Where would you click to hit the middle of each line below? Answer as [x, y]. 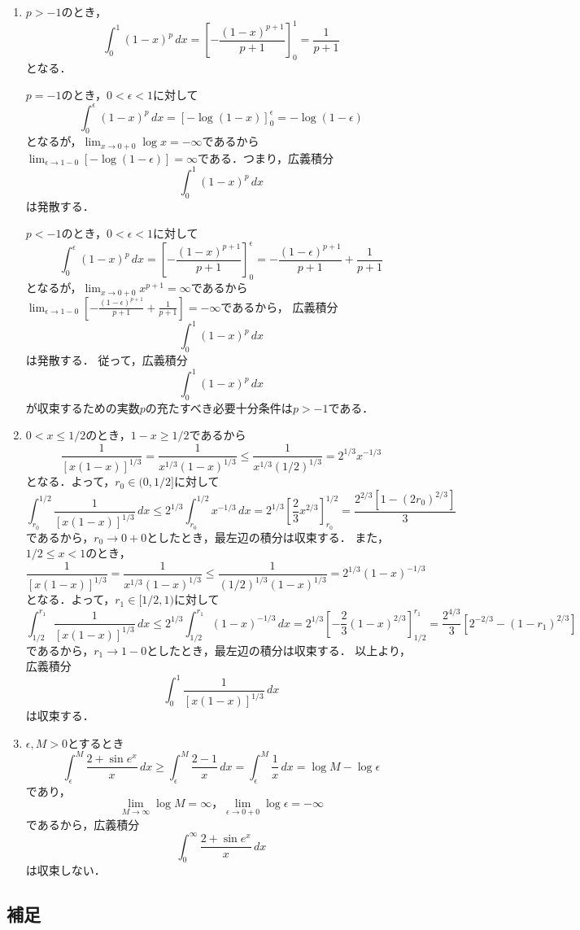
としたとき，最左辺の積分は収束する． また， [268, 537]
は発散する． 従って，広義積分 [107, 359]
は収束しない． [65, 870]
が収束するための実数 [83, 407]
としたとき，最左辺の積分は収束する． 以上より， [279, 650]
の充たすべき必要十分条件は [219, 407]
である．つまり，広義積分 [266, 157]
